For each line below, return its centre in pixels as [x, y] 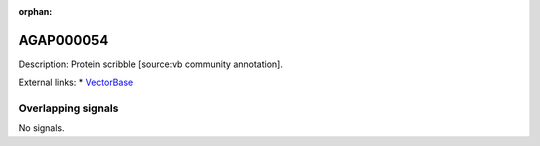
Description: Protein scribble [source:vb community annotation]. [151, 64]
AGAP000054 [63, 40]
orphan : [35, 11]
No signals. [41, 128]
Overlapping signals [68, 108]
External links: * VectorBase [76, 82]
